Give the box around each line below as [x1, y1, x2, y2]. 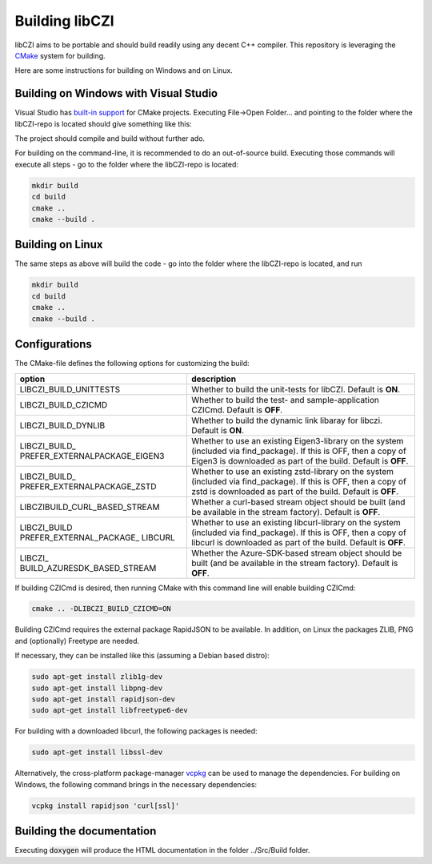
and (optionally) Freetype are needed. [14, 636, 140, 645]
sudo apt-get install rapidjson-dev [31, 695, 176, 704]
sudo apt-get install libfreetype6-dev [31, 705, 188, 715]
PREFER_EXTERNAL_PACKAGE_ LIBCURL [19, 532, 175, 543]
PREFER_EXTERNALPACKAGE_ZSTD [19, 480, 157, 492]
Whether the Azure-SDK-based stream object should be [190, 547, 402, 558]
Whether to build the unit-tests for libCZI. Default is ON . [190, 384, 401, 395]
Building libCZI [14, 12, 115, 30]
